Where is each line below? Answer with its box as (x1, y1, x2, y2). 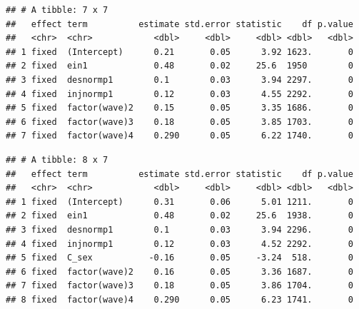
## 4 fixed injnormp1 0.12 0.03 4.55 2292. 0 (6, 88, 353, 99)
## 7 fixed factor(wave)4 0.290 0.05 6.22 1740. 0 (6, 131, 353, 141)
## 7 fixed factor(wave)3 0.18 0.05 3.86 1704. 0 (6, 280, 353, 291)
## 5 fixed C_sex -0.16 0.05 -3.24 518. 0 (6, 253, 353, 263)
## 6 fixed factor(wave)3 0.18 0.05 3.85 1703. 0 (6, 116, 353, 127)
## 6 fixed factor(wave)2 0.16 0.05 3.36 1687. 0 (6, 266, 353, 277)
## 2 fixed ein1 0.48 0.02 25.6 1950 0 (6, 61, 353, 71)
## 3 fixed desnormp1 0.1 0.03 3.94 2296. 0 (6, 224, 353, 235)
